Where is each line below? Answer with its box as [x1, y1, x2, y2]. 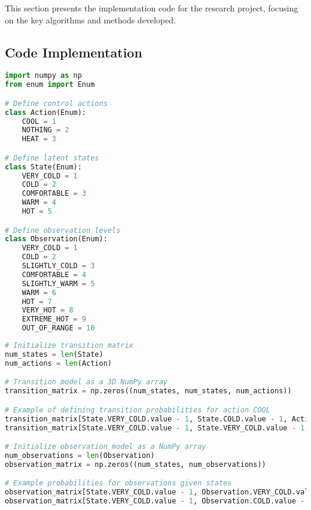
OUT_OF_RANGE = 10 [22, 324, 95, 333]
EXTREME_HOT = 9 [22, 315, 87, 324]
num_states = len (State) [5, 350, 103, 359]
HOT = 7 [22, 297, 52, 306]
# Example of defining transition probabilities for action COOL [5, 405, 270, 414]
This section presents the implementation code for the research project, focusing [5, 2, 298, 14]
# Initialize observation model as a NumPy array [5, 442, 206, 451]
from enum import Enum [5, 80, 95, 89]
